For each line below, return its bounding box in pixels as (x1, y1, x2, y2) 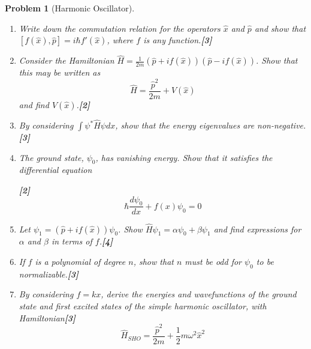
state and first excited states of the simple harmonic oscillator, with (19, 300, 267, 312)
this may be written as (19, 66, 101, 79)
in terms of (51, 235, 92, 247)
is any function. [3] (143, 34, 212, 46)
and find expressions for (213, 222, 301, 235)
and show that (254, 22, 306, 34)
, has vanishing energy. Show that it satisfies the (95, 151, 273, 163)
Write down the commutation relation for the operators (19, 22, 221, 34)
